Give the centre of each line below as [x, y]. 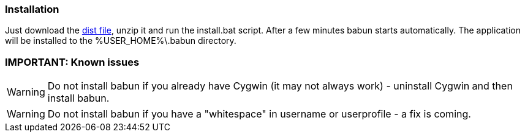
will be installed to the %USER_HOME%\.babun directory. [121, 41]
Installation [32, 9]
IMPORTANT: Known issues [72, 62]
